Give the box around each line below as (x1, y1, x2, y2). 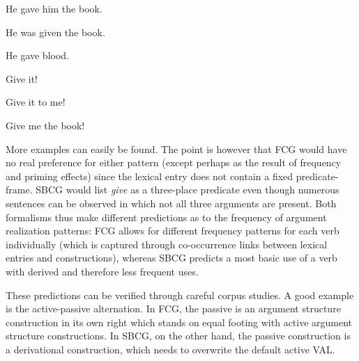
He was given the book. (6, 24, 105, 39)
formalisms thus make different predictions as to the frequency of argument (6, 209, 327, 224)
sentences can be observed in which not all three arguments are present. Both (6, 195, 337, 210)
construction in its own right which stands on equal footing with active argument (6, 314, 353, 329)
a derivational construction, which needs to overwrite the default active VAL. (6, 342, 335, 356)
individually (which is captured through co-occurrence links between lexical (6, 236, 328, 251)
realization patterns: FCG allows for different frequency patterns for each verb (6, 223, 339, 238)
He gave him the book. (6, 1, 102, 15)
